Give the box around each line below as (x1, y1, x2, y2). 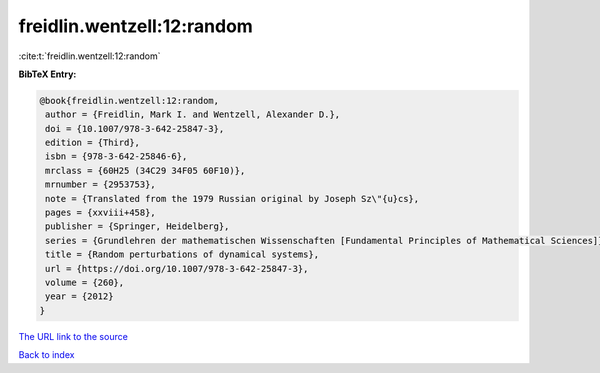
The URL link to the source (18, 330, 129, 342)
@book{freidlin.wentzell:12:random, (39, 95, 220, 106)
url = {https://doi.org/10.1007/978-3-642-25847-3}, (45, 263, 309, 274)
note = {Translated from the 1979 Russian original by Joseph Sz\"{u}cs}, (45, 193, 420, 204)
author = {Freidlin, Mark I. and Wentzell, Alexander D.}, (45, 109, 341, 120)
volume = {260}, (45, 277, 125, 288)
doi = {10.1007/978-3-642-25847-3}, (45, 123, 225, 134)
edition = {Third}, (45, 137, 140, 149)
